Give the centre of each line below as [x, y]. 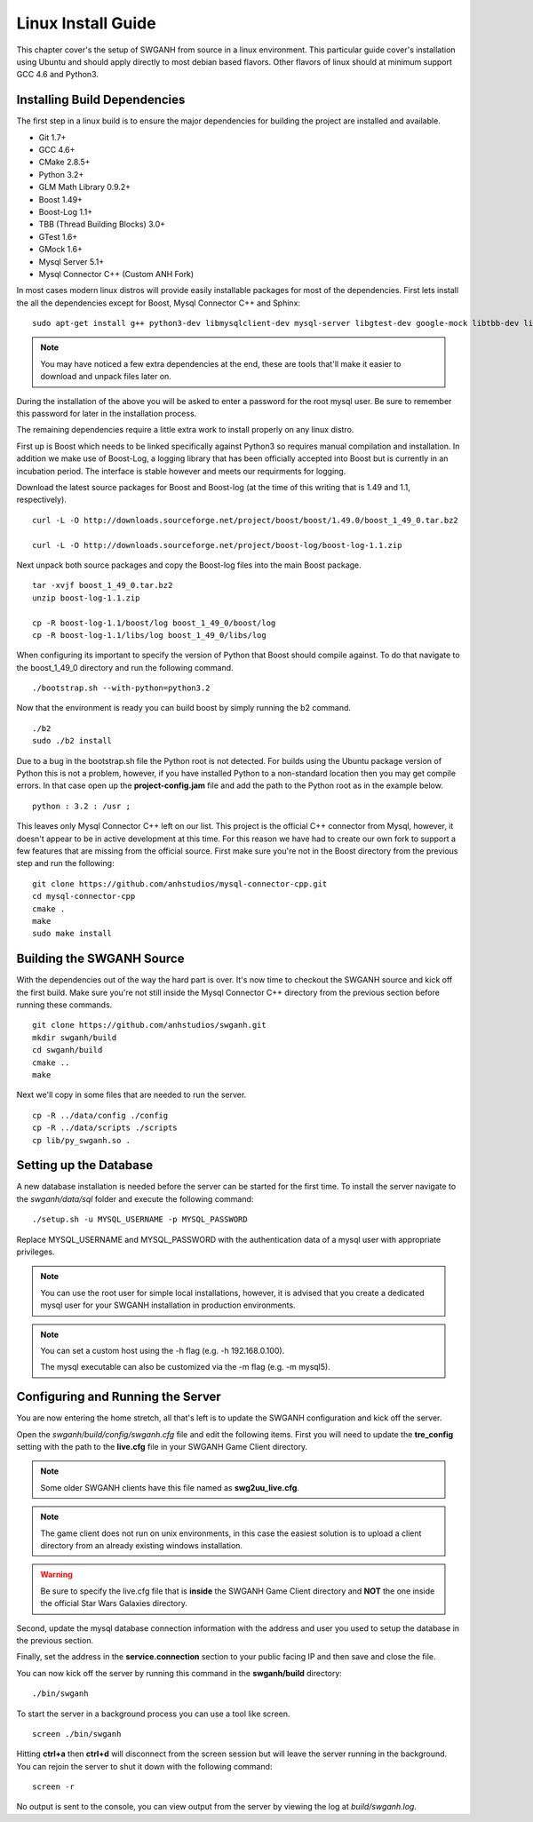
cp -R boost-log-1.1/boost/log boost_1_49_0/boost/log [154, 623]
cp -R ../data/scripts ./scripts [105, 1128]
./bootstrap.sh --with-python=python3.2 [121, 688]
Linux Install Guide [86, 23]
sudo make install [72, 934]
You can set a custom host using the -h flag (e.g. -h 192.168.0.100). [163, 1350]
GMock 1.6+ [61, 250]
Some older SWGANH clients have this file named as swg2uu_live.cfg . [170, 1487]
